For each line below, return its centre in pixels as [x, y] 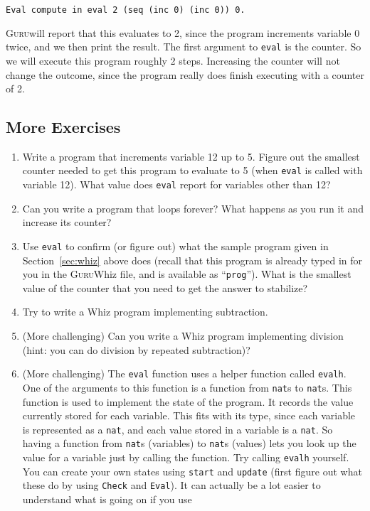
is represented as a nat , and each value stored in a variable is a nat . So [178, 429]
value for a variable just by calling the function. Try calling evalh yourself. [186, 457]
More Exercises [63, 127]
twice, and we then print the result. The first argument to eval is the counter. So [184, 47]
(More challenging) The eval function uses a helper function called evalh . [184, 373]
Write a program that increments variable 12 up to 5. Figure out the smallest [191, 156]
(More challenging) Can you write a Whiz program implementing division [183, 336]
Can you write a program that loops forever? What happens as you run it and [193, 208]
